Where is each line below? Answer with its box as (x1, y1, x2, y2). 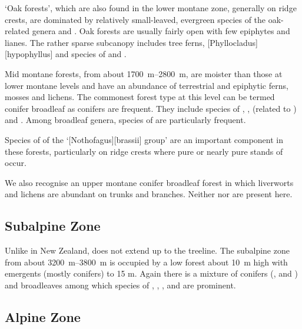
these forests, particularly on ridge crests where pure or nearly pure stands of (5, 145, 283, 157)
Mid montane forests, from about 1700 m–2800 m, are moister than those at (5, 67, 283, 79)
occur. (5, 157, 26, 169)
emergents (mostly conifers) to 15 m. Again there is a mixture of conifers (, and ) (5, 267, 298, 280)
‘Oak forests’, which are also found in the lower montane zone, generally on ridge (5, 2, 297, 14)
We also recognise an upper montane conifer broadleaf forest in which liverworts (5, 176, 294, 188)
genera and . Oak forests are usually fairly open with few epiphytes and (32, 25, 290, 37)
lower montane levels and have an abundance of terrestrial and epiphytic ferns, (5, 79, 288, 91)
